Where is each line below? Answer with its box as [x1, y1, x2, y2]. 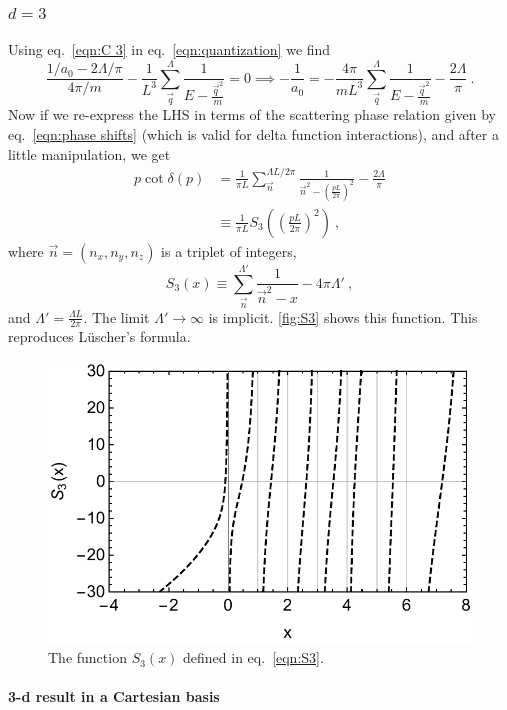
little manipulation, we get [8, 143, 171, 164]
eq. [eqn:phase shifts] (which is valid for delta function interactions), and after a [8, 123, 499, 144]
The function [48, 647, 127, 668]
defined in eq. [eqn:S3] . [183, 647, 324, 668]
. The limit [83, 306, 150, 327]
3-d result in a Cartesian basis [8, 686, 220, 707]
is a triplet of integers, [161, 240, 297, 261]
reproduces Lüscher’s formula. [8, 326, 191, 347]
